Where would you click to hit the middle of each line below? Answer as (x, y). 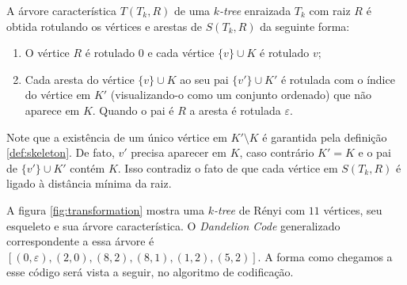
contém (87, 167)
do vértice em (58, 95)
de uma (192, 10)
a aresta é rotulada (235, 110)
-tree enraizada (255, 10)
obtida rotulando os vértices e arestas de (104, 26)
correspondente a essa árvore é (80, 241)
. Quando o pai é (133, 110)
